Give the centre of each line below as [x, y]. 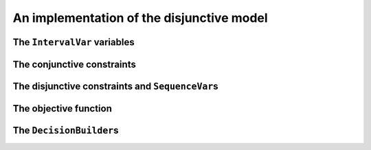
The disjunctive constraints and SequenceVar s [116, 86]
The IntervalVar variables [74, 42]
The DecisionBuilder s [66, 130]
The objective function [63, 109]
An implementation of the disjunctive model [140, 18]
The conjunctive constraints [75, 64]
